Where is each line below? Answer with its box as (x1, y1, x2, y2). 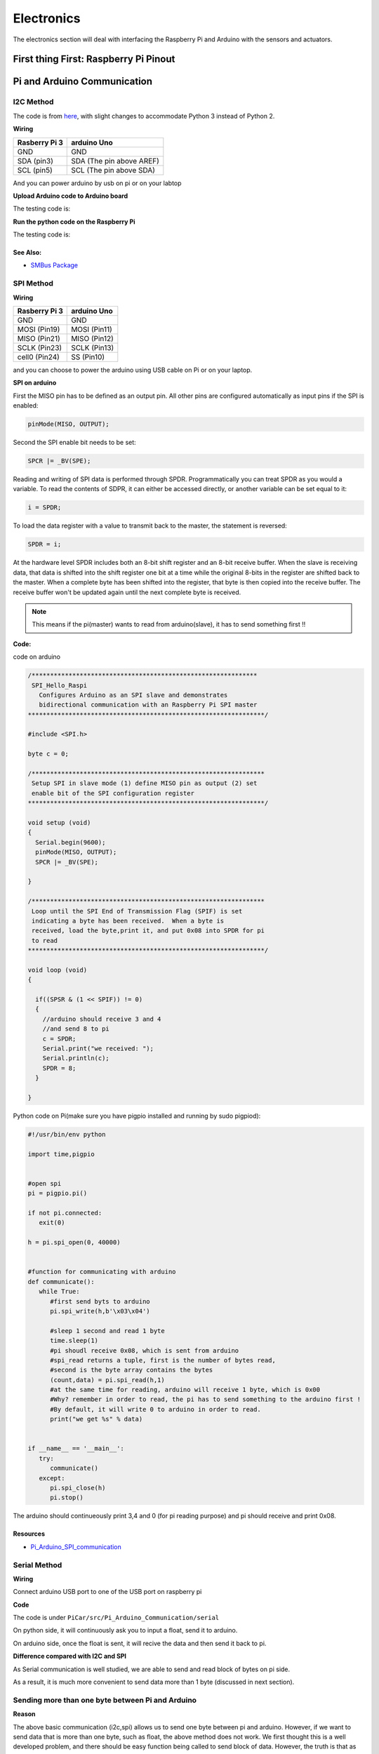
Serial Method (13, 1560, 62, 1569)
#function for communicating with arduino (27, 1268, 176, 1276)
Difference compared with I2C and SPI (13, 1652, 126, 1661)
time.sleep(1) (50, 1337, 98, 1345)
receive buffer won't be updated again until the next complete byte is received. (13, 588, 241, 596)
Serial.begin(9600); (35, 838, 106, 846)
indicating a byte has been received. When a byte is (32, 916, 225, 925)
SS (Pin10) (71, 352, 105, 361)
